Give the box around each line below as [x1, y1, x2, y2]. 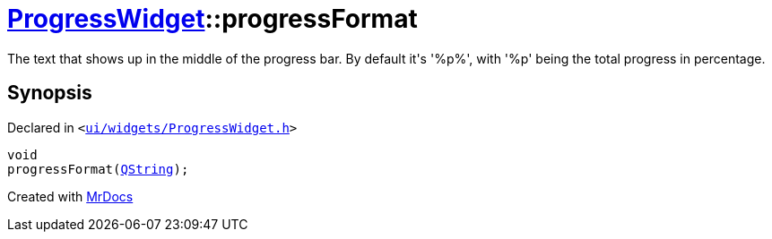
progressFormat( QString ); [7, 161, 189, 176]
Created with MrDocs [7, 188, 134, 204]
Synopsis [7, 81, 92, 105]
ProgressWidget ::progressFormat [7, 4, 418, 34]
